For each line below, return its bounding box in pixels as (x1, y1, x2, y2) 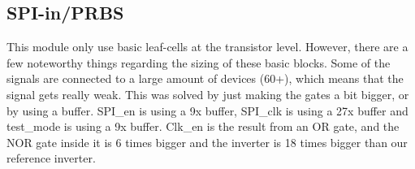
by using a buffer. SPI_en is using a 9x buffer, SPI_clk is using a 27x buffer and (6, 102, 409, 119)
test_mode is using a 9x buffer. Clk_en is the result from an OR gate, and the (6, 118, 400, 135)
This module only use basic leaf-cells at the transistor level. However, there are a (6, 38, 409, 55)
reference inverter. (6, 149, 96, 167)
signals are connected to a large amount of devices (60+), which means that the (6, 70, 404, 87)
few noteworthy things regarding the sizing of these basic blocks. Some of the (6, 54, 391, 71)
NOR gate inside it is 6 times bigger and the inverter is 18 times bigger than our (6, 133, 408, 150)
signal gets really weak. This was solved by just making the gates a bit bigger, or (6, 85, 409, 102)
